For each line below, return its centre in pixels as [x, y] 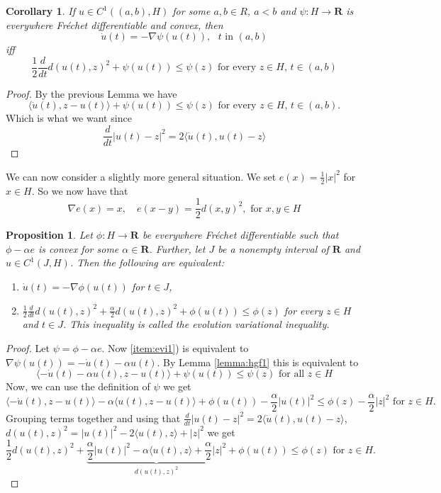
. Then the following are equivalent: [147, 262]
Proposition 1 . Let [49, 235]
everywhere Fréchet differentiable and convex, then [115, 24]
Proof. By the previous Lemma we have [91, 93]
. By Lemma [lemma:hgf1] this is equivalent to [258, 362]
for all [291, 374]
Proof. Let [28, 347]
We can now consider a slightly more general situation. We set [141, 176]
